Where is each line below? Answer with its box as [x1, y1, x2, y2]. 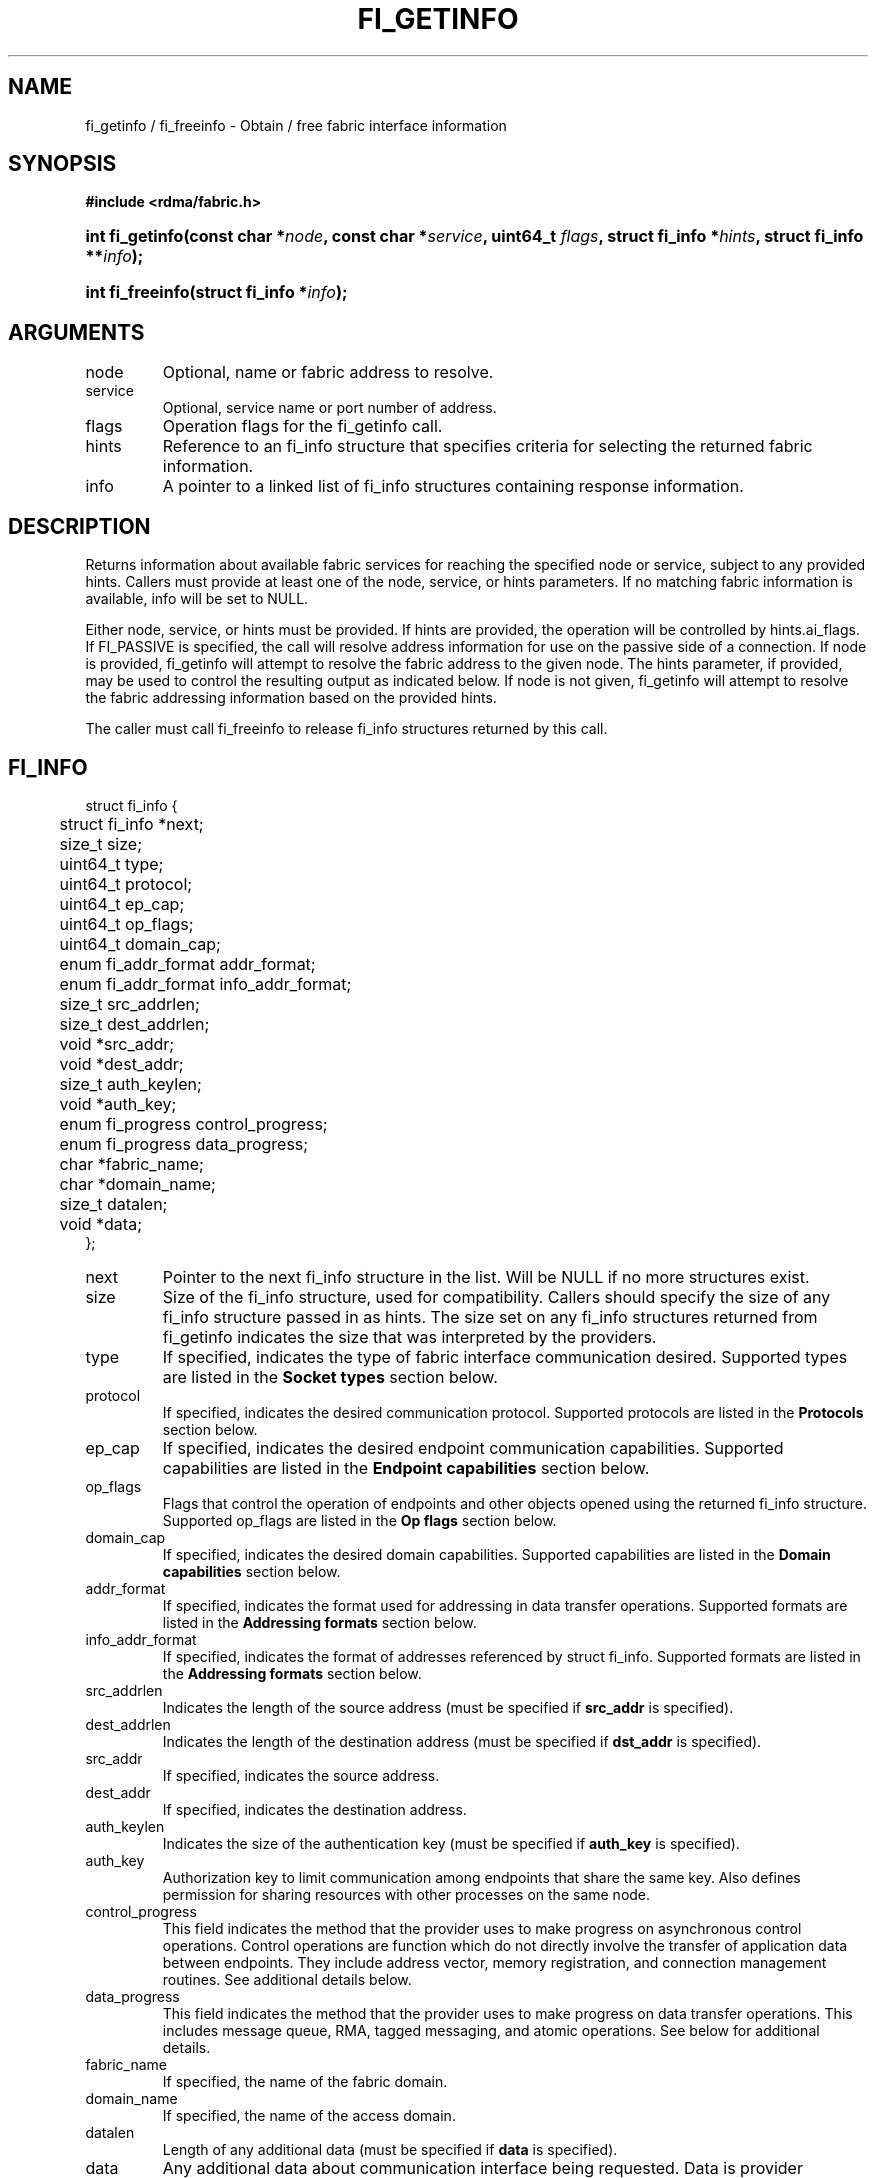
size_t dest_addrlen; [59, 1013, 210, 1034]
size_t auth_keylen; [59, 1073, 202, 1094]
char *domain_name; [59, 1173, 216, 1194]
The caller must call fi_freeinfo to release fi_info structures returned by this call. [85, 720, 608, 738]
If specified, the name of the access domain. [162, 2106, 456, 2124]
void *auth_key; [59, 1093, 177, 1114]
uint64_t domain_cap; [59, 933, 221, 954]
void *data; [59, 1213, 142, 1234]
